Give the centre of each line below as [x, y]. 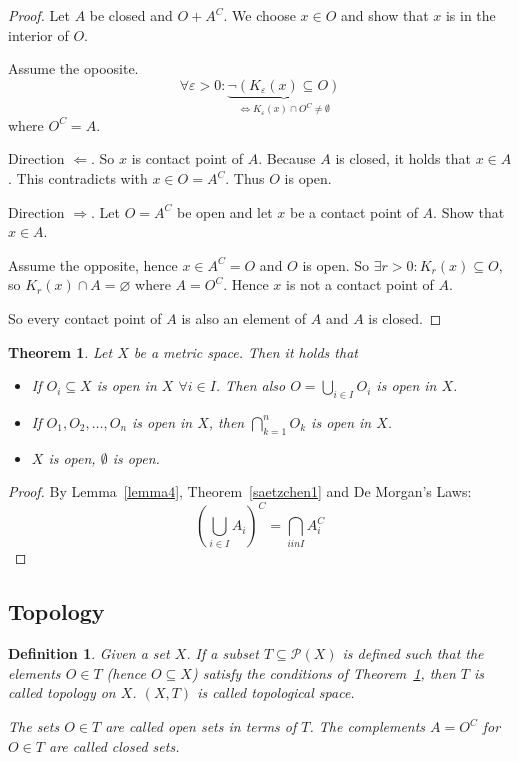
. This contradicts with [78, 178]
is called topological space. [276, 692]
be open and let [224, 211]
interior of [38, 34]
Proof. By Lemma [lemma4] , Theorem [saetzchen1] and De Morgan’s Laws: [240, 491]
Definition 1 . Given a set [89, 653]
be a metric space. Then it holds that [245, 351]
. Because [287, 158]
